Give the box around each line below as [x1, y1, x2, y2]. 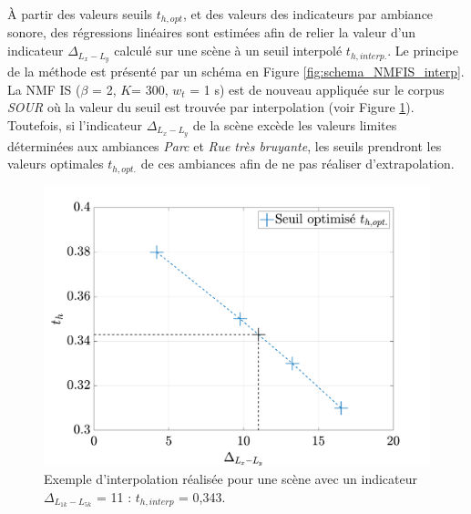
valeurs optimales [7, 154, 104, 173]
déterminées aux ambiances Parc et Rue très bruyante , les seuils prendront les [7, 136, 442, 155]
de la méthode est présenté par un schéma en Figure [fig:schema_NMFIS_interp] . [7, 61, 465, 80]
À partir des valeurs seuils [7, 5, 153, 23]
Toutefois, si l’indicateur [7, 115, 142, 134]
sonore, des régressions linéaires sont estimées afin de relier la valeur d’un [7, 23, 416, 42]
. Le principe [387, 41, 458, 60]
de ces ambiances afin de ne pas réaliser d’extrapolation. [140, 154, 455, 173]
